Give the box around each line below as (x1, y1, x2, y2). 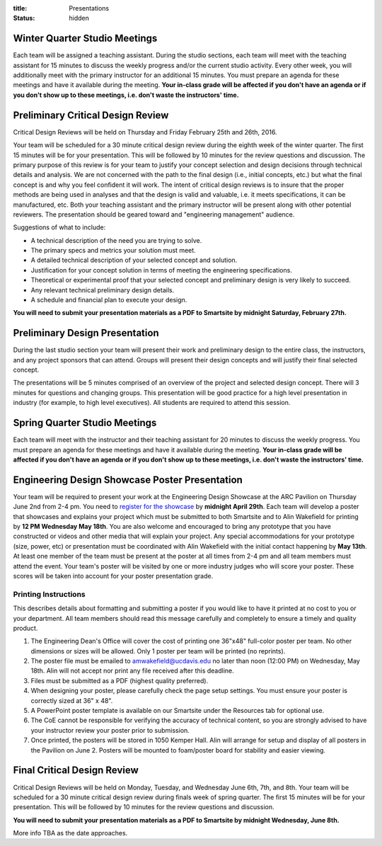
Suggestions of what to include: (13, 223, 106, 231)
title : (13, 4, 28, 12)
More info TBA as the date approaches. (13, 829, 128, 838)
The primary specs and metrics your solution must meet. (30, 246, 196, 255)
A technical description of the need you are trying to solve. (30, 236, 202, 244)
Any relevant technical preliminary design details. (30, 285, 175, 294)
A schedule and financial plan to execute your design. (30, 296, 187, 304)
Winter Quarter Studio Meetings (13, 33, 158, 45)
